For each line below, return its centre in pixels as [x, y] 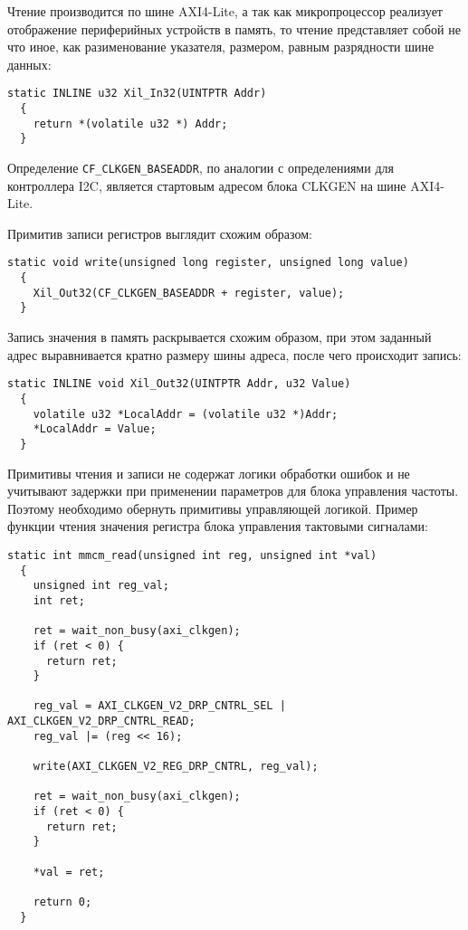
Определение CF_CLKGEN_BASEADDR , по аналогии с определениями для [201, 167]
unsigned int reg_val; [101, 586]
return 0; [62, 902]
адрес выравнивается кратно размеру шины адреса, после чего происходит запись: [234, 354]
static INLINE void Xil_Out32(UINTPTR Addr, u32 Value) [179, 384]
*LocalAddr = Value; [95, 429]
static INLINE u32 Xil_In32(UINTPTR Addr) [137, 94]
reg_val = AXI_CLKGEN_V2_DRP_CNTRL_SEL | [159, 706]
